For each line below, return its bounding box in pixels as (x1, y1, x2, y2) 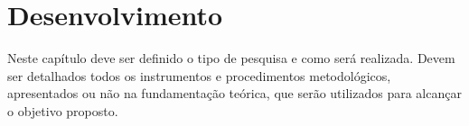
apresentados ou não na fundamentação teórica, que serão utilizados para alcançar (7, 84, 462, 103)
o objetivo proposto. (7, 101, 118, 120)
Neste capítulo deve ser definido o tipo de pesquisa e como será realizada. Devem (7, 49, 455, 67)
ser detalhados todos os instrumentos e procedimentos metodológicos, (7, 66, 391, 85)
